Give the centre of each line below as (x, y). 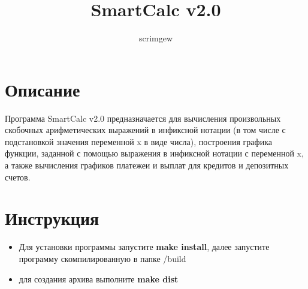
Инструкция (52, 218)
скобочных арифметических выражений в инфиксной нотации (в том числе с (145, 130)
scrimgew (156, 38)
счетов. (18, 177)
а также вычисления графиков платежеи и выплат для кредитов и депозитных (147, 165)
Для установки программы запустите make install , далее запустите (144, 247)
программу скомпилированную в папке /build (102, 258)
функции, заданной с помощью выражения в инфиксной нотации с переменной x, (154, 153)
